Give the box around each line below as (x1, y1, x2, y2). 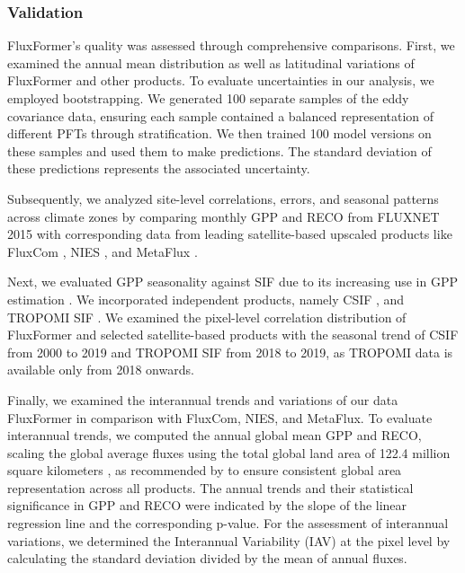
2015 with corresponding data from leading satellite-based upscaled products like (7, 225, 452, 243)
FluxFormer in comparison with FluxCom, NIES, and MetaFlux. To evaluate (7, 408, 433, 427)
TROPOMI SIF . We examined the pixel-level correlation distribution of (7, 307, 407, 326)
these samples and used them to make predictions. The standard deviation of (7, 141, 432, 160)
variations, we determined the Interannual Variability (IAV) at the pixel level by (7, 531, 451, 550)
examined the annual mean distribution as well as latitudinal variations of (7, 53, 415, 72)
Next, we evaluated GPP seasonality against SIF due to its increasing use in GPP (7, 272, 458, 291)
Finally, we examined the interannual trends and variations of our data (7, 390, 398, 409)
